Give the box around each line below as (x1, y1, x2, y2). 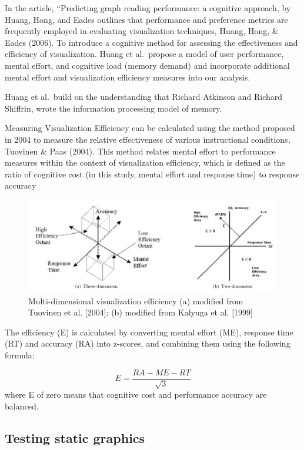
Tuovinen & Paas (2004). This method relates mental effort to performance (5, 145, 276, 157)
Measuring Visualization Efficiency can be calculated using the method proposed (5, 122, 295, 134)
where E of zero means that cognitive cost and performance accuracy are (5, 388, 267, 401)
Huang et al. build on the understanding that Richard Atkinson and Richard (5, 90, 283, 103)
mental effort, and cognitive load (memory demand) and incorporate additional (5, 59, 290, 71)
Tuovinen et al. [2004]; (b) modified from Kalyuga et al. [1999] (28, 306, 253, 318)
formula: (5, 349, 35, 361)
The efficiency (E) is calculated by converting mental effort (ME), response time (5, 325, 293, 338)
